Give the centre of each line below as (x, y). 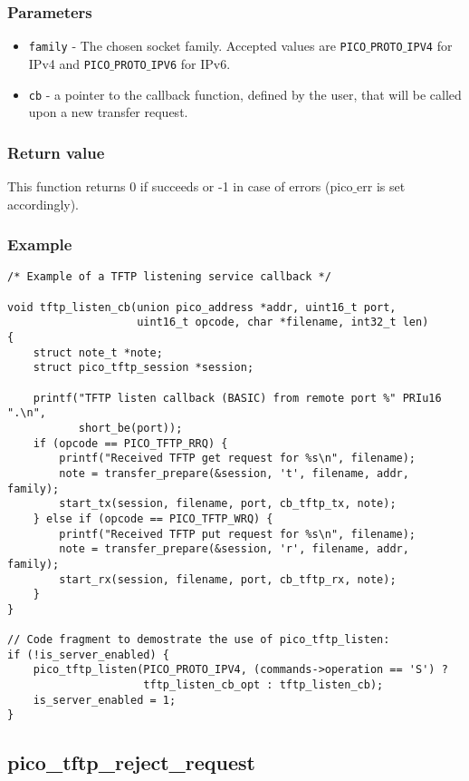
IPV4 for (430, 46)
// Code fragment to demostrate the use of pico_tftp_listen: (199, 640)
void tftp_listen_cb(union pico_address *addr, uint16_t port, (202, 307)
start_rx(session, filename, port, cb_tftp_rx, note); (228, 579)
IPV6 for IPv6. (191, 63)
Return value (56, 152)
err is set (381, 186)
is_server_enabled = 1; (105, 700)
